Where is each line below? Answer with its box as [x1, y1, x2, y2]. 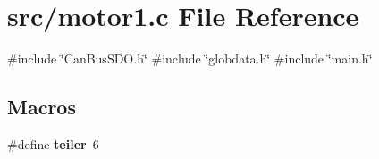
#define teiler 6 [7, 134, 99, 153]
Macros [7, 93, 76, 121]
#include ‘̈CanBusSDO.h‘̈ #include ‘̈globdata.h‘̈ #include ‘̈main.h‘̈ [7, 49, 373, 68]
